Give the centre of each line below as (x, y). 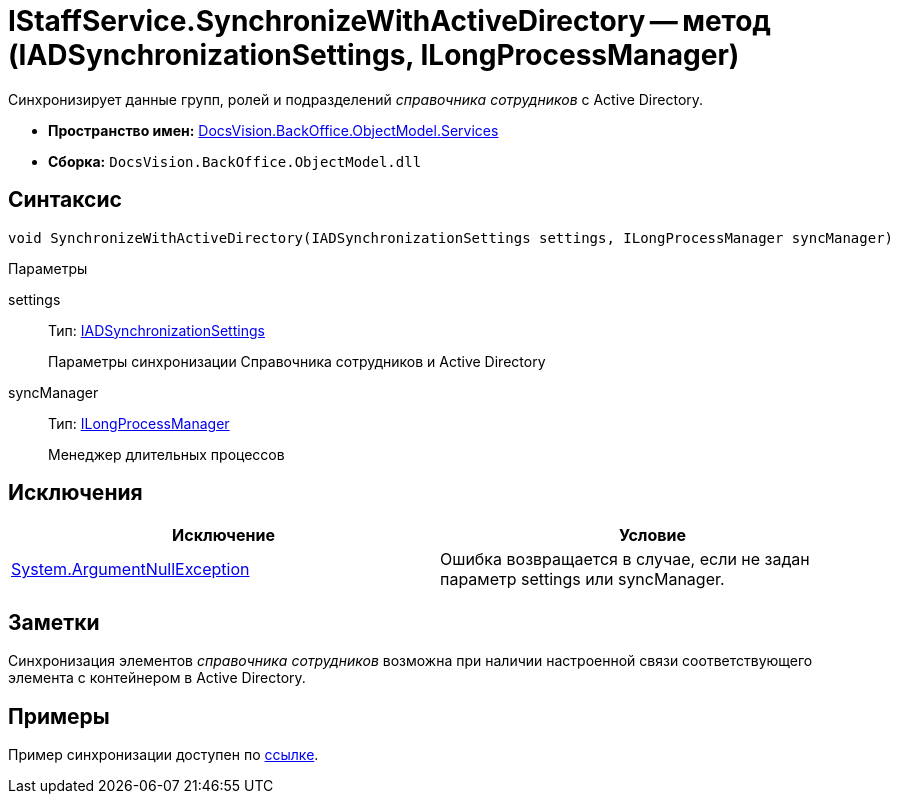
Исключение (223, 535)
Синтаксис (65, 200)
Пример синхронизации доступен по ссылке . (163, 755)
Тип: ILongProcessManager (139, 423)
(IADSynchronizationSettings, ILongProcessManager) (374, 55)
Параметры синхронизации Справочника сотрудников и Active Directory (297, 361)
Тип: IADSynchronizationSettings (156, 330)
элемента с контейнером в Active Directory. (157, 678)
